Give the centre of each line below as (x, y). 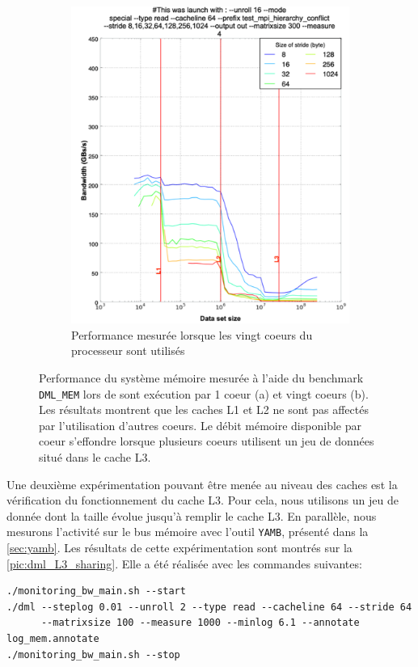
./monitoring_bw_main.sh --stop (93, 654)
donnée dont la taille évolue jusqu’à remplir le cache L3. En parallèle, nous (192, 515)
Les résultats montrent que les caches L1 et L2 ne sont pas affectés (204, 409)
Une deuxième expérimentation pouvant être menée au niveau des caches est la (202, 484)
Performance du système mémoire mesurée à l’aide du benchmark (201, 377)
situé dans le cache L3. (95, 456)
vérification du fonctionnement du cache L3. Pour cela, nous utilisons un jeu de (203, 500)
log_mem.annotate (53, 638)
